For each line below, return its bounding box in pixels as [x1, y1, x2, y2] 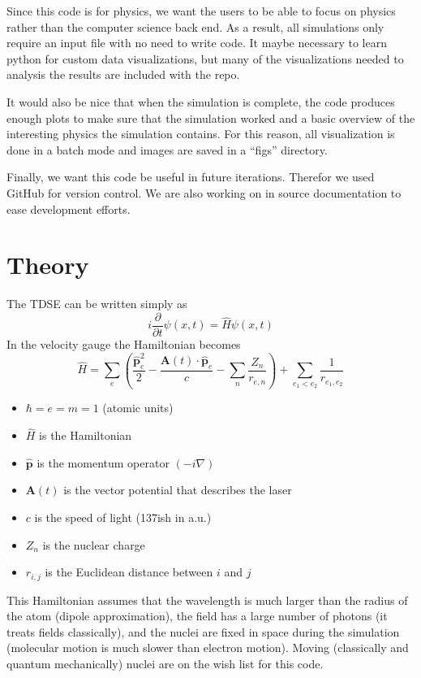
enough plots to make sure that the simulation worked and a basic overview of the [6, 109, 415, 126]
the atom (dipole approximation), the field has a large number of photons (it [6, 607, 388, 624]
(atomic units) [102, 399, 174, 416]
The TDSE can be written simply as [6, 295, 187, 312]
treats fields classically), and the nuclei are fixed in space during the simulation [6, 623, 400, 640]
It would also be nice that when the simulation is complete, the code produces [6, 93, 395, 110]
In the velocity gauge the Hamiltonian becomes [6, 335, 241, 352]
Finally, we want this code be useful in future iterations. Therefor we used [6, 168, 375, 185]
